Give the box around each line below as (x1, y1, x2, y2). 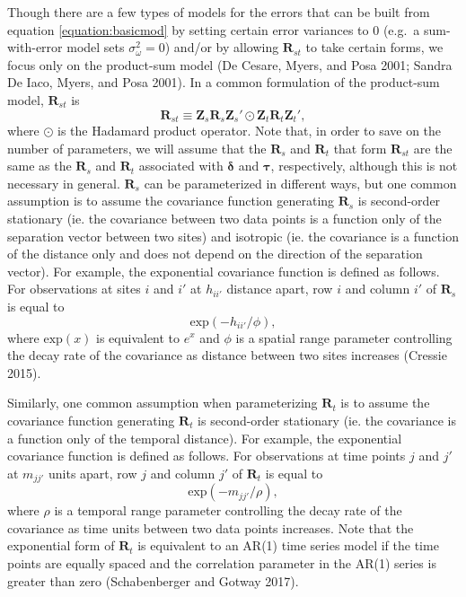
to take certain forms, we (305, 38, 444, 57)
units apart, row (48, 463, 137, 482)
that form (333, 138, 387, 157)
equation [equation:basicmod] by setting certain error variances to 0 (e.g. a (7, 20, 420, 39)
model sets (66, 38, 125, 57)
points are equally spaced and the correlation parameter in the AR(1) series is (7, 553, 436, 572)
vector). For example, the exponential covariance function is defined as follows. (7, 261, 440, 280)
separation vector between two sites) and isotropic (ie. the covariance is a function (7, 226, 459, 245)
